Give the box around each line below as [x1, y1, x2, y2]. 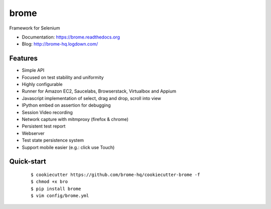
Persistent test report [22, 123, 66, 129]
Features [9, 54, 38, 62]
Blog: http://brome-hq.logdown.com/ [22, 41, 98, 47]
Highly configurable [22, 81, 63, 87]
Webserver [22, 130, 45, 136]
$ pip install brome [31, 185, 81, 191]
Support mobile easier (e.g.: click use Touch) [22, 144, 115, 150]
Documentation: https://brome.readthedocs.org [22, 34, 120, 40]
